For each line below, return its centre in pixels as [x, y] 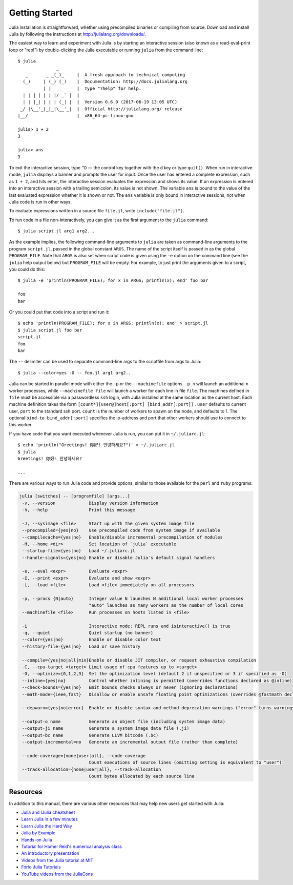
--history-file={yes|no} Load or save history [81, 646]
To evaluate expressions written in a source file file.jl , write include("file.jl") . [97, 211]
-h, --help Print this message [79, 510]
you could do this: [27, 269]
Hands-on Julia [37, 840]
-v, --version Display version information [90, 503]
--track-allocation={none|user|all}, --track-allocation [92, 769]
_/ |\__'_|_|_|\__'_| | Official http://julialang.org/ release [101, 109]
